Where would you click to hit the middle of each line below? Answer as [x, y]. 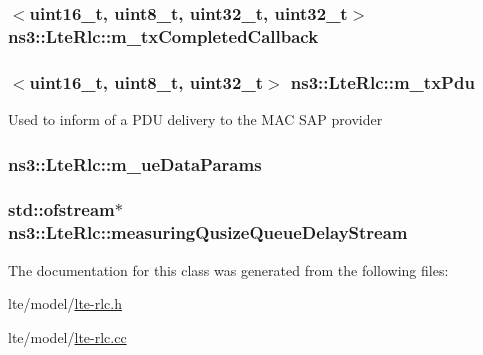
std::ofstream [61, 209]
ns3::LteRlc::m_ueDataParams [135, 163]
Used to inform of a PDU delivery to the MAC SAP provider [195, 118]
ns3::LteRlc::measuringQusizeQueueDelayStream [208, 232]
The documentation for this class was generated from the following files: [228, 269]
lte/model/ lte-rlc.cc [67, 336]
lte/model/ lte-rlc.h [65, 303]
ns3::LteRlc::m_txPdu [382, 81]
